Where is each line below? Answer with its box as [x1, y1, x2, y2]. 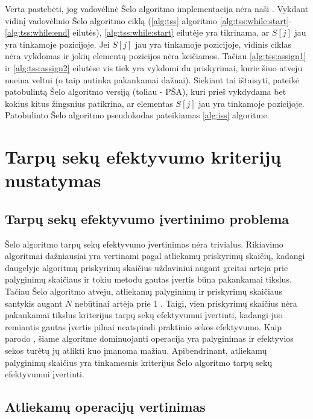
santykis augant [5, 296, 63, 309]
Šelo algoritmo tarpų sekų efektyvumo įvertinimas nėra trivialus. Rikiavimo [5, 237, 283, 250]
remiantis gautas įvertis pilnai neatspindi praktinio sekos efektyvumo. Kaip [5, 320, 282, 333]
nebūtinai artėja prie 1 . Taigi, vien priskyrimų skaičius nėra [75, 296, 297, 309]
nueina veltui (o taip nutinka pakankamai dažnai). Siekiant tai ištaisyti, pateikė [5, 73, 299, 86]
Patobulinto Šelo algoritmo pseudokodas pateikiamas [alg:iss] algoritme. [5, 109, 270, 121]
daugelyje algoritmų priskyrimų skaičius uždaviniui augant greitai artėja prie [5, 261, 288, 273]
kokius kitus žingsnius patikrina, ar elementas [5, 97, 173, 109]
